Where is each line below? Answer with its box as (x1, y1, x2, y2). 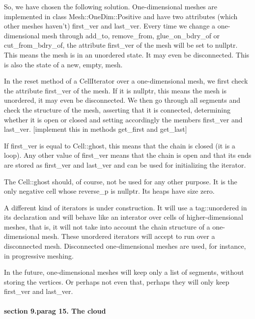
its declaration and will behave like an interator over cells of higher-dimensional (4, 212, 243, 222)
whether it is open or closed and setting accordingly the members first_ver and (4, 114, 243, 124)
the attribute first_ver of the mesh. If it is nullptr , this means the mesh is (4, 85, 227, 95)
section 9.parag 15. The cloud (4, 305, 106, 316)
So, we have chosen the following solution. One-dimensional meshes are (4, 1, 217, 11)
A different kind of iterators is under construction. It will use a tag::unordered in (4, 202, 247, 212)
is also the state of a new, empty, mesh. (4, 59, 123, 69)
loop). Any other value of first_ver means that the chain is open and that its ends (4, 150, 252, 160)
